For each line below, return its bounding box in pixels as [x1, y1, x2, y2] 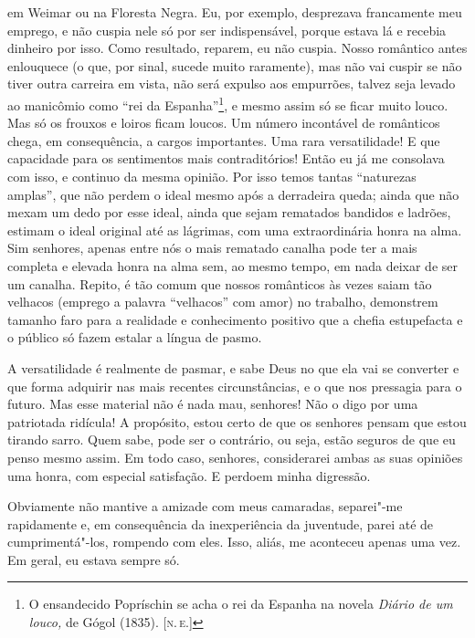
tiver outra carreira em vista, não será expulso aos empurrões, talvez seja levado [7, 74, 456, 93]
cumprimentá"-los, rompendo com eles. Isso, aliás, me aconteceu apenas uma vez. [7, 532, 461, 551]
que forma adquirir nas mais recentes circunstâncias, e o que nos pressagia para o [7, 376, 462, 395]
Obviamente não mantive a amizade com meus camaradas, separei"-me [7, 497, 403, 516]
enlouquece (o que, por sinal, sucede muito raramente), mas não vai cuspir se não [7, 56, 462, 75]
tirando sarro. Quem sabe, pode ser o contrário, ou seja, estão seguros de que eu [7, 430, 456, 449]
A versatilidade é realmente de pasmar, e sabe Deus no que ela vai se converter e [7, 358, 459, 377]
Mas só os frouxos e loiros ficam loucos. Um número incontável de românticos [7, 113, 440, 132]
